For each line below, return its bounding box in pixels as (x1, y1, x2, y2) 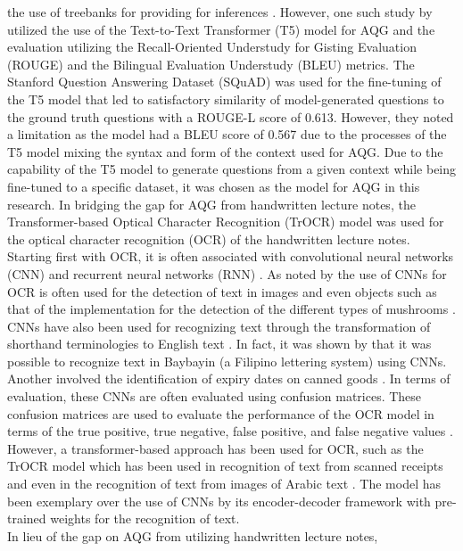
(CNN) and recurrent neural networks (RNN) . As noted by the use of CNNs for (7, 264, 447, 283)
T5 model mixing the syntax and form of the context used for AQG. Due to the (7, 142, 443, 160)
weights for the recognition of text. (50, 509, 240, 528)
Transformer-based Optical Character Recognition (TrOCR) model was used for (7, 212, 444, 231)
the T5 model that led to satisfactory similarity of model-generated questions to (7, 89, 444, 108)
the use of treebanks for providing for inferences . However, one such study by (7, 3, 433, 21)
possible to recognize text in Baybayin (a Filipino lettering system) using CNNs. (7, 351, 447, 370)
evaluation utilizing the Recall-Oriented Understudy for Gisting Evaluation (7, 37, 417, 56)
